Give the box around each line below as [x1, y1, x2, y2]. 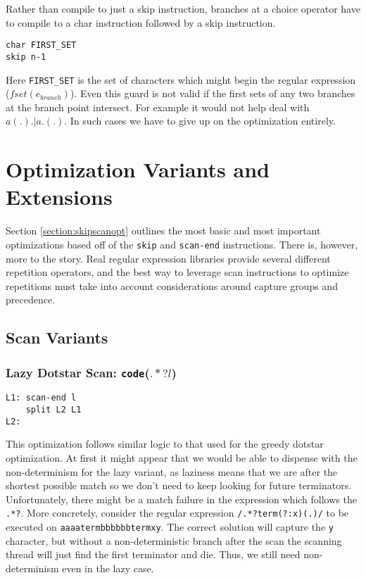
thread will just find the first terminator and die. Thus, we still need [6, 547, 301, 562]
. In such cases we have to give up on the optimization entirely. [64, 113, 336, 128]
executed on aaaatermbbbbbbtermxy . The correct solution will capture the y [6, 519, 334, 534]
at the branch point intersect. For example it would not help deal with [6, 99, 310, 114]
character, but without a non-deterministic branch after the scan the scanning [6, 533, 342, 548]
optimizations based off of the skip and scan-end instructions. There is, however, [6, 237, 358, 251]
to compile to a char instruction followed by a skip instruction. [6, 15, 276, 30]
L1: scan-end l [6, 393, 77, 403]
